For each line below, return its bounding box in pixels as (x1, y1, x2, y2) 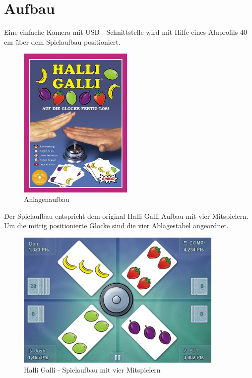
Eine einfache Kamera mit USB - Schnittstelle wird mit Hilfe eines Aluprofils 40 (4, 27, 247, 37)
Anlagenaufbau (24, 194, 69, 204)
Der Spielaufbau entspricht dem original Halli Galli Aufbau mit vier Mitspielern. (4, 210, 249, 221)
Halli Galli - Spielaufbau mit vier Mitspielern (24, 364, 161, 375)
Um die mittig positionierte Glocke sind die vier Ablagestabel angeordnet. (4, 220, 229, 231)
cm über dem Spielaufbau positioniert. (4, 36, 121, 47)
